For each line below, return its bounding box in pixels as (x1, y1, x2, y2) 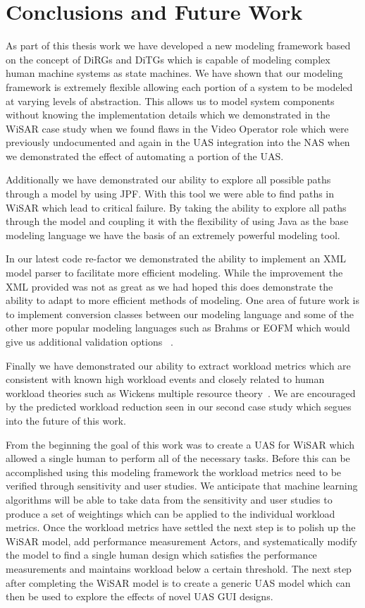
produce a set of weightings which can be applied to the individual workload (6, 506, 335, 521)
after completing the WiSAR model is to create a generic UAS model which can (6, 575, 351, 590)
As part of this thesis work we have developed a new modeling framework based (6, 38, 351, 53)
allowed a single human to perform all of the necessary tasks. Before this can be (6, 451, 350, 466)
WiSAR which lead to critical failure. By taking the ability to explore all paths (6, 200, 347, 214)
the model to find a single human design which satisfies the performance (6, 547, 317, 562)
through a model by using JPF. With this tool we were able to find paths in (6, 186, 335, 201)
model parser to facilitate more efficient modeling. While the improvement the (6, 265, 343, 280)
